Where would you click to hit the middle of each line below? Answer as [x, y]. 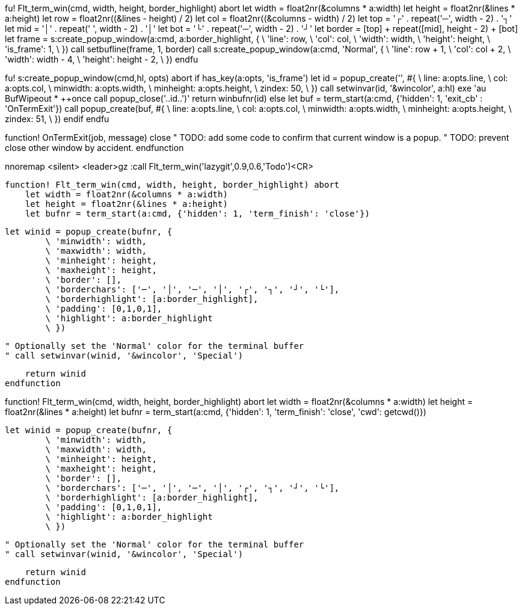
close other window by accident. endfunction [94, 148]
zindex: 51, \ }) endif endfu [57, 119]
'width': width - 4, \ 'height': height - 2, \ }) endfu [102, 59]
